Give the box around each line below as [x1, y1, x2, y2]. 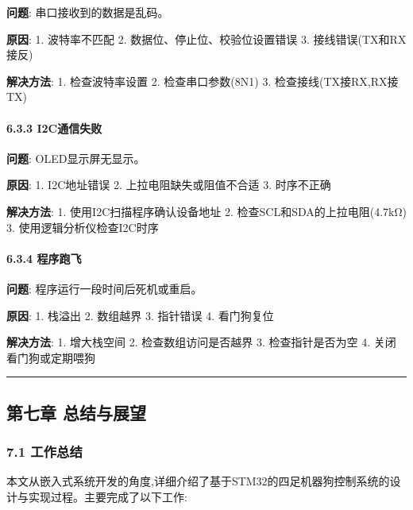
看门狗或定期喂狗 [6, 349, 95, 365]
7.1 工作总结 [6, 442, 83, 462]
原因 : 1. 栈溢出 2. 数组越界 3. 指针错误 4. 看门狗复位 [6, 307, 274, 323]
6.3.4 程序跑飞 [6, 249, 82, 266]
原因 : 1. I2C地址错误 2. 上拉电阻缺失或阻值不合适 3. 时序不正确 [6, 176, 331, 193]
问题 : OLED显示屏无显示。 [6, 149, 145, 166]
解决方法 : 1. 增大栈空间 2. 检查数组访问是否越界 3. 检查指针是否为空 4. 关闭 [6, 334, 396, 350]
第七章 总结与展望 [6, 400, 147, 424]
